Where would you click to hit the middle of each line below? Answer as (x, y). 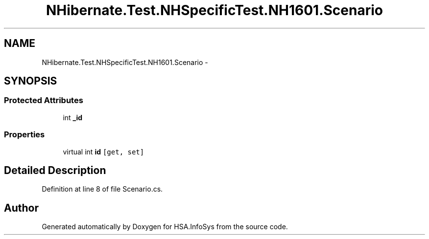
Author (21, 208)
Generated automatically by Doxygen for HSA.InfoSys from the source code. (165, 227)
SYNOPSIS (31, 81)
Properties (24, 135)
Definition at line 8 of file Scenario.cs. (102, 189)
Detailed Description (55, 170)
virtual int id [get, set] (104, 152)
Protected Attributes (44, 100)
